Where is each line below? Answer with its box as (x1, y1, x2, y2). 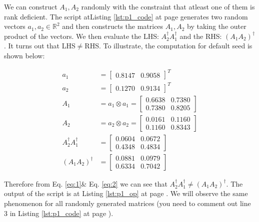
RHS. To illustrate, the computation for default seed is (84, 40, 252, 51)
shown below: (4, 50, 45, 60)
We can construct (4, 1, 57, 11)
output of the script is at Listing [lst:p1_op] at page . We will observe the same (4, 188, 248, 199)
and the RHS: (179, 30, 222, 41)
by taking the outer (187, 21, 246, 31)
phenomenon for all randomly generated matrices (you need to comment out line (4, 198, 251, 208)
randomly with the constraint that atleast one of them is (81, 1, 255, 11)
